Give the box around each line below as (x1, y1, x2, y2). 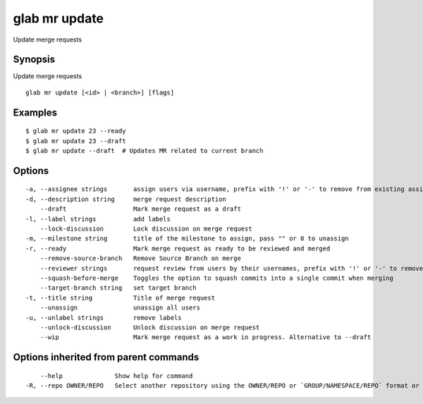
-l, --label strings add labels (25, 215, 171, 223)
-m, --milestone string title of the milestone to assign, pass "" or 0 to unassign (25, 235, 349, 243)
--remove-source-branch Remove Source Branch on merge (39, 255, 241, 262)
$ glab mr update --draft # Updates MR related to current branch (25, 147, 264, 155)
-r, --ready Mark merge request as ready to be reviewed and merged (25, 244, 331, 252)
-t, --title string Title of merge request (25, 293, 215, 302)
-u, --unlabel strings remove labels (25, 314, 183, 322)
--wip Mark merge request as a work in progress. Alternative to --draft (39, 333, 372, 341)
